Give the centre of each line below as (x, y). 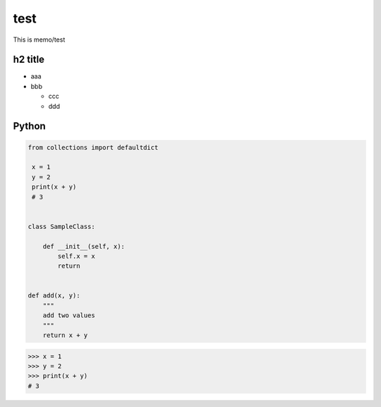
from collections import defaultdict (93, 147)
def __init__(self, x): (84, 246)
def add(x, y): (54, 296)
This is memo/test (39, 40)
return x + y (65, 335)
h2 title (29, 60)
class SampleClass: (61, 226)
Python (29, 126)
